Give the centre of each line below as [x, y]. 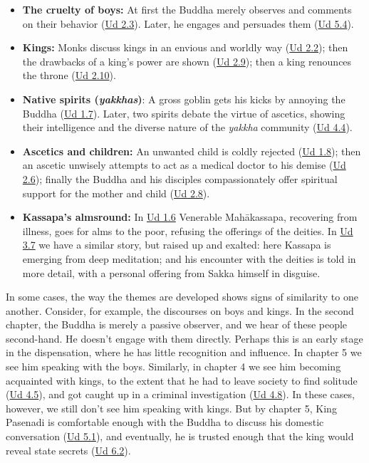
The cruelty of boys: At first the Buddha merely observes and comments [187, 9]
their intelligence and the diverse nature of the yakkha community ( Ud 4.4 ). [187, 127]
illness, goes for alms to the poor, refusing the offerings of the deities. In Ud [188, 230]
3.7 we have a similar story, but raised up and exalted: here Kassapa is [177, 245]
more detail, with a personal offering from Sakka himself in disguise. [171, 272]
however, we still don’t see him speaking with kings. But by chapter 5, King [171, 408]
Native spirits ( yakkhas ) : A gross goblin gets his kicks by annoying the [184, 99]
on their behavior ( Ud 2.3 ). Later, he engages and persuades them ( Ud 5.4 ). [188, 23]
